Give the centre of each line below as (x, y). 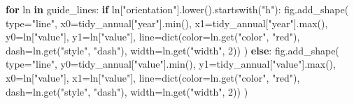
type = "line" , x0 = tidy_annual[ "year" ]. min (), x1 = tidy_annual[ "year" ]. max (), (167, 23)
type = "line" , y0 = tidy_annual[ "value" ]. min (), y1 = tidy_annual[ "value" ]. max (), (171, 64)
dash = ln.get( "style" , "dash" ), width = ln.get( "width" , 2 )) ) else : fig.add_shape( (172, 50)
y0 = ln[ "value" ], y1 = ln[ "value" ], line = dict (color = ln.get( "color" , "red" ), (153, 37)
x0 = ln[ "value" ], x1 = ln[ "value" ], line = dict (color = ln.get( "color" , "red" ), (153, 77)
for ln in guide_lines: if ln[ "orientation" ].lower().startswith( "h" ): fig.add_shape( (177, 9)
